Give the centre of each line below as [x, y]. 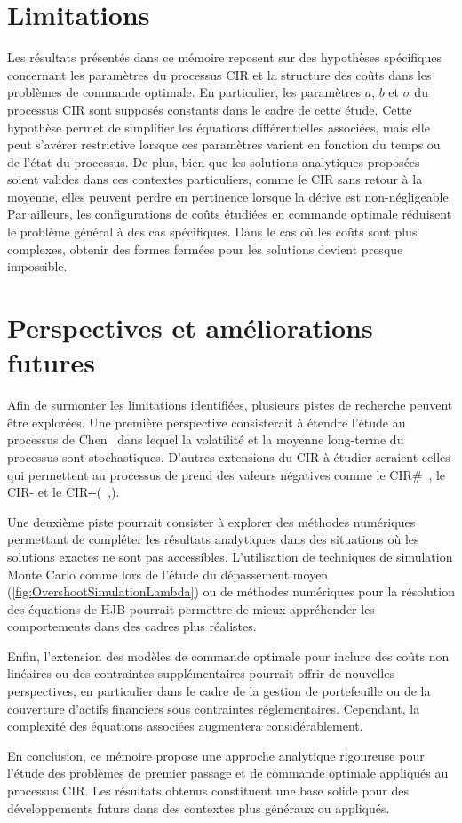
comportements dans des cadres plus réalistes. [132, 626]
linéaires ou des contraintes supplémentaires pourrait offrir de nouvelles [201, 673]
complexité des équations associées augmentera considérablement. [185, 726]
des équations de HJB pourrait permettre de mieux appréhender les [191, 608]
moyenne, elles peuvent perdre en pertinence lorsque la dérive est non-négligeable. [230, 196]
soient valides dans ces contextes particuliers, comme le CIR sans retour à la [215, 179]
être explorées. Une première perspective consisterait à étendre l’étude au [207, 422]
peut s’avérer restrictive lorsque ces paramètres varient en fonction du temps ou [224, 144]
